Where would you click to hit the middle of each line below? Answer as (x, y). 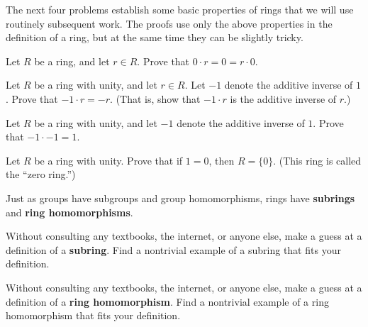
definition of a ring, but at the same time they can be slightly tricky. (155, 37)
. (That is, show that (155, 98)
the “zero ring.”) (41, 174)
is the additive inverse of (283, 98)
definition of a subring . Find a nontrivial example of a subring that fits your (173, 249)
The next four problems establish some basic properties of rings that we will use (180, 9)
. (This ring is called (317, 160)
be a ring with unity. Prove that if (108, 160)
